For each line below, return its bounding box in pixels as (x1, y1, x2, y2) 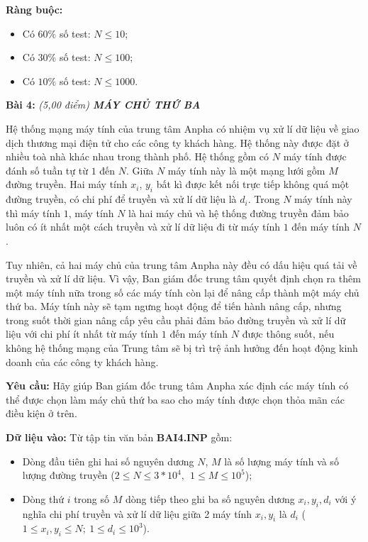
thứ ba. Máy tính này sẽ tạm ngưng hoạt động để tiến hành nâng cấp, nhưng (6, 299, 342, 314)
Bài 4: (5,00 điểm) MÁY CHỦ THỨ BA (6, 97, 201, 112)
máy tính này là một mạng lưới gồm (167, 162, 325, 177)
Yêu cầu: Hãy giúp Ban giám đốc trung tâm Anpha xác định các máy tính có (6, 378, 349, 393)
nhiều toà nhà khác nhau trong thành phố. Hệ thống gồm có (6, 149, 269, 164)
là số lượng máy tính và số (224, 453, 339, 468)
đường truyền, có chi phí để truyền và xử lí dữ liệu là (6, 192, 237, 206)
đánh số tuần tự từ (6, 162, 88, 177)
